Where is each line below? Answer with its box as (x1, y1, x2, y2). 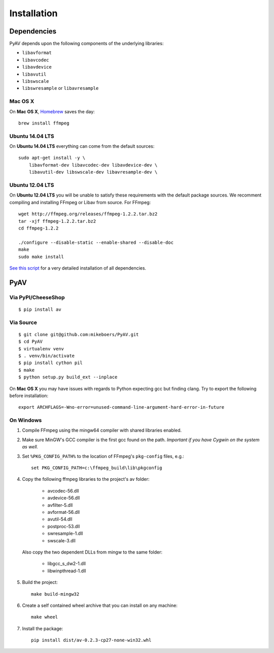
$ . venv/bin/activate (18, 353, 75, 358)
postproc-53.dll (47, 523, 80, 529)
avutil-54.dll (47, 516, 73, 523)
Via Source (9, 319, 38, 326)
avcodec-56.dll (47, 487, 79, 494)
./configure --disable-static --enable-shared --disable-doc (18, 239, 174, 245)
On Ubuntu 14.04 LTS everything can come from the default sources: (9, 143, 155, 149)
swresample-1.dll (47, 531, 83, 537)
